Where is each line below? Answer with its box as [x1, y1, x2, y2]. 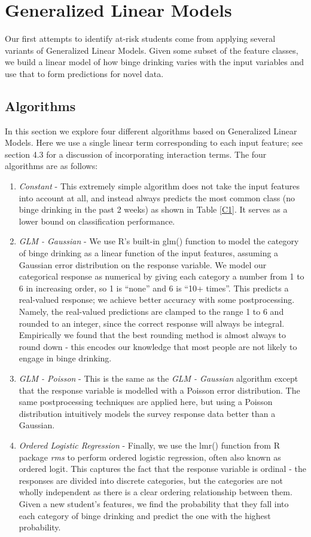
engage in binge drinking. [19, 352, 112, 364]
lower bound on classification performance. [19, 214, 175, 227]
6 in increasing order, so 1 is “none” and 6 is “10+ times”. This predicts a [19, 281, 289, 294]
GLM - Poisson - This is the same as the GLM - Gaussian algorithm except [19, 372, 298, 384]
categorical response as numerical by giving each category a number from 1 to [19, 270, 304, 283]
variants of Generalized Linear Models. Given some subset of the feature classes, [5, 44, 298, 56]
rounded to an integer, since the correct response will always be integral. [19, 317, 285, 329]
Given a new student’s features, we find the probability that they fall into [19, 497, 289, 510]
